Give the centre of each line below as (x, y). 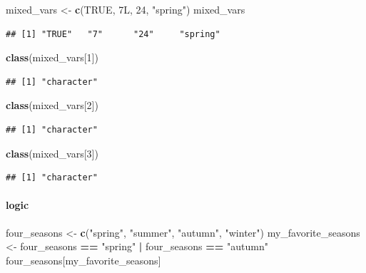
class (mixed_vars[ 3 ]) (52, 153)
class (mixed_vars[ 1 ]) (52, 57)
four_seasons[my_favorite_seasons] (83, 260)
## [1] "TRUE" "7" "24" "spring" (113, 34)
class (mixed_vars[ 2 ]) (52, 105)
